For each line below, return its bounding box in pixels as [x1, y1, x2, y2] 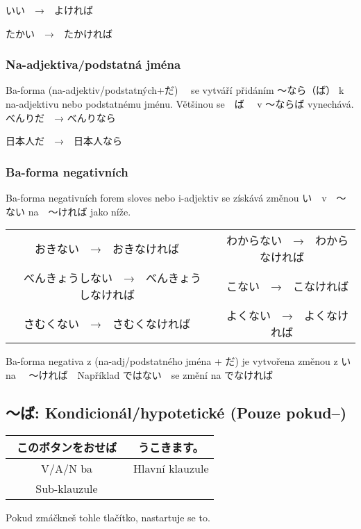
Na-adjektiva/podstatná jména [6, 56, 181, 73]
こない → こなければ [226, 278, 349, 295]
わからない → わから [226, 232, 349, 249]
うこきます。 [138, 439, 204, 455]
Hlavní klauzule [133, 459, 209, 476]
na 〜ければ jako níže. [28, 204, 131, 218]
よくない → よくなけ [226, 307, 349, 324]
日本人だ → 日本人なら [6, 133, 122, 148]
